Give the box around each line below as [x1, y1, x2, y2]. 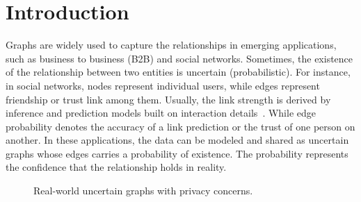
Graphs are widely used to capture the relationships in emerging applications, [6, 37, 337, 52]
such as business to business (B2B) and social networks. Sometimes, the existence [6, 51, 353, 65]
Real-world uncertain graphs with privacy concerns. [33, 183, 253, 198]
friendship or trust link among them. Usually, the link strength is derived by [6, 92, 331, 106]
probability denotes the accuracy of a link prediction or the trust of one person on [6, 119, 355, 133]
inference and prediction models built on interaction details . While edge [6, 106, 316, 120]
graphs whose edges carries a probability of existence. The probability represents [6, 146, 348, 160]
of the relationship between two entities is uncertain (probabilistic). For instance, [6, 65, 351, 79]
